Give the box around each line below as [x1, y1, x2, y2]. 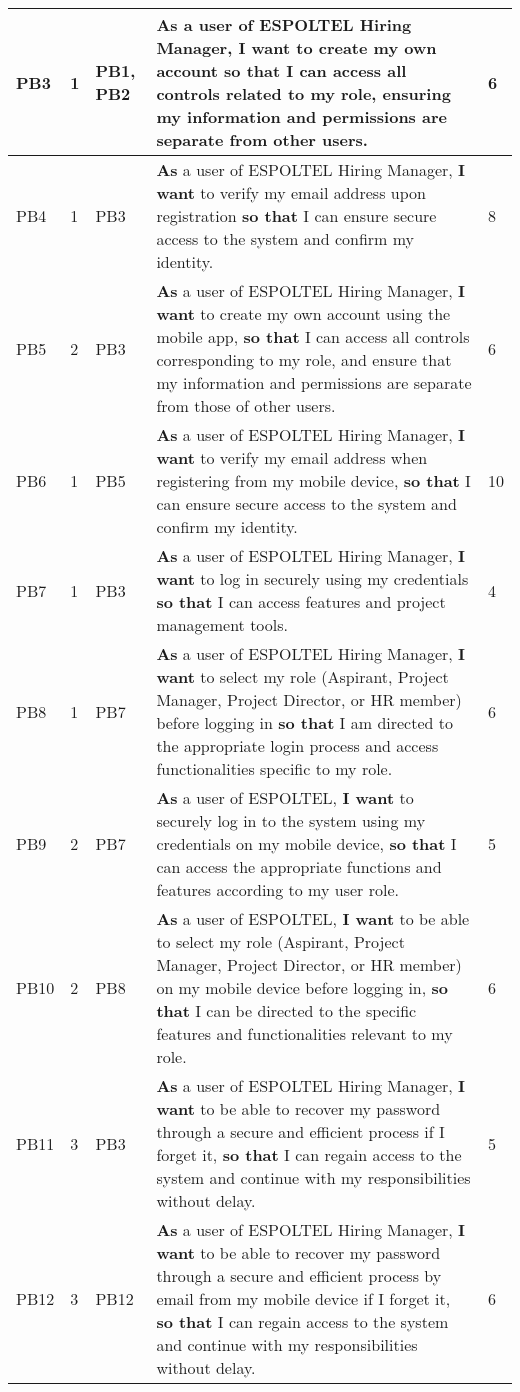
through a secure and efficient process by [156, 1264, 442, 1287]
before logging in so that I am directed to [156, 711, 453, 734]
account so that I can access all [156, 59, 407, 82]
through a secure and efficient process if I [156, 1120, 445, 1143]
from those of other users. [156, 394, 336, 417]
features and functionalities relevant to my [156, 1022, 453, 1045]
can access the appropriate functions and [156, 855, 442, 878]
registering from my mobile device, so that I [156, 469, 471, 492]
